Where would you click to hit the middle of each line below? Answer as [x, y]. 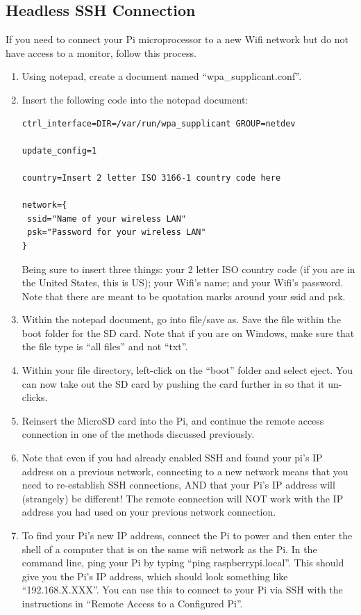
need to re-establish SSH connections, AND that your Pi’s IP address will [178, 485]
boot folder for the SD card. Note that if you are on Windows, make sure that [188, 333]
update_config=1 [59, 150]
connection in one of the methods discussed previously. [138, 434]
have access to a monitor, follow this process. [101, 52]
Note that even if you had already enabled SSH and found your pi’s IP [172, 458]
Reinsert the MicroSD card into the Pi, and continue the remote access [173, 420]
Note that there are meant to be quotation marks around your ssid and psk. [184, 296]
